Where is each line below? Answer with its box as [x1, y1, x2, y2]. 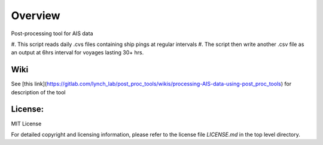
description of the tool [11, 88, 66, 95]
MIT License [11, 120, 42, 127]
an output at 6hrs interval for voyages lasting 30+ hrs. [11, 49, 144, 56]
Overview [11, 9, 60, 22]
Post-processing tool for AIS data [11, 30, 93, 37]
